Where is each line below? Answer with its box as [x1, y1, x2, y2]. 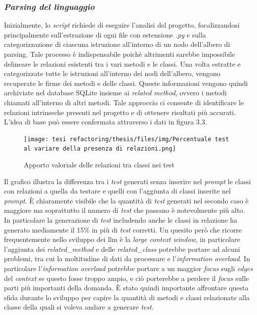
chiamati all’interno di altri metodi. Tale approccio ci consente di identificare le [4, 97, 244, 107]
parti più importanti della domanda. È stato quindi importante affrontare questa [4, 282, 249, 293]
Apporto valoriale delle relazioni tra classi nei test [24, 159, 174, 170]
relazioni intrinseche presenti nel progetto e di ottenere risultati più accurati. [4, 107, 236, 117]
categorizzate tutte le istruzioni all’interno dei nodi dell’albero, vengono [4, 68, 220, 79]
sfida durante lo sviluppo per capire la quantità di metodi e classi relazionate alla [4, 292, 250, 302]
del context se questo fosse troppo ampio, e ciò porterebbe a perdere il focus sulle [4, 273, 249, 283]
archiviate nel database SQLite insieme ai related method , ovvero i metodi [4, 87, 227, 98]
